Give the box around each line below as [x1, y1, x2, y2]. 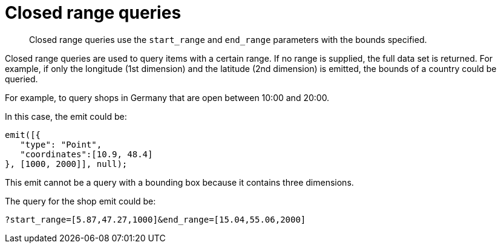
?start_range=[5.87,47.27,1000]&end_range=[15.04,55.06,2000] [5, 214, 306, 224]
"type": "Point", [20, 139, 102, 149]
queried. [5, 73, 38, 84]
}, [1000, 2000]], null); [5, 158, 128, 169]
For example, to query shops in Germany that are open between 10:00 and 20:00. [5, 92, 330, 103]
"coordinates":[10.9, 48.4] [20, 149, 153, 159]
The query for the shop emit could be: [5, 195, 156, 206]
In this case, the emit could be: [5, 111, 127, 122]
